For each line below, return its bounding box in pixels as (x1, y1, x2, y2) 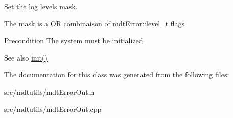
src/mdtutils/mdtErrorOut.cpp (4, 103, 102, 114)
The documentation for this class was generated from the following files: (4, 69, 229, 80)
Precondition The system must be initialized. (4, 35, 145, 46)
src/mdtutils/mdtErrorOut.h (4, 86, 95, 97)
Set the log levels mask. (4, 1, 78, 11)
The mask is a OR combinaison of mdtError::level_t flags (4, 18, 185, 28)
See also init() (4, 52, 48, 63)
